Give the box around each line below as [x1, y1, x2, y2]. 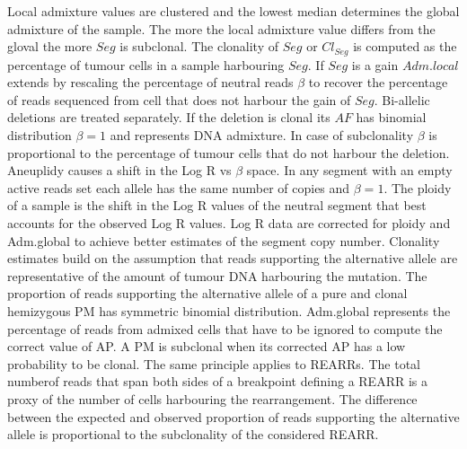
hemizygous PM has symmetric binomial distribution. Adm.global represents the [7, 301, 451, 320]
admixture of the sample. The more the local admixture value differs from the [7, 19, 436, 38]
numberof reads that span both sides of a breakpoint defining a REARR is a [7, 372, 427, 391]
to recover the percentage [308, 73, 448, 92]
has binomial [356, 108, 427, 127]
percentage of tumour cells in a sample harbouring [7, 55, 285, 74]
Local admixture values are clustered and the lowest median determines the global [7, 2, 460, 20]
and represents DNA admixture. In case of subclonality [110, 126, 414, 145]
